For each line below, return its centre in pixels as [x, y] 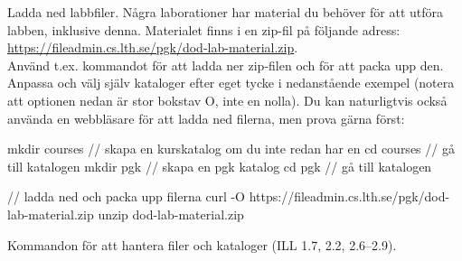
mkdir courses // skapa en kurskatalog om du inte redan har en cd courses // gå [231, 149]
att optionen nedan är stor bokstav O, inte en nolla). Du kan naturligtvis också [227, 100]
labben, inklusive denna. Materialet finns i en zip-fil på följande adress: [204, 29]
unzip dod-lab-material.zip [171, 214]
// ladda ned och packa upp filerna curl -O [126, 196]
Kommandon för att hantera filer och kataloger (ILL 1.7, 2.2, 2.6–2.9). [202, 244]
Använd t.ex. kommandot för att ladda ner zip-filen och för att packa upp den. [226, 65]
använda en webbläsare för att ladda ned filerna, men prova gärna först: [206, 118]
